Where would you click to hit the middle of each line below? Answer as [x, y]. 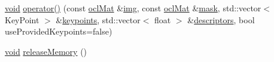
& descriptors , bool [221, 19]
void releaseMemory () [46, 51]
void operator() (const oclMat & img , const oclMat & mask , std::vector [133, 8]
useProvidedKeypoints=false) [59, 31]
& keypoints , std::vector [98, 19]
